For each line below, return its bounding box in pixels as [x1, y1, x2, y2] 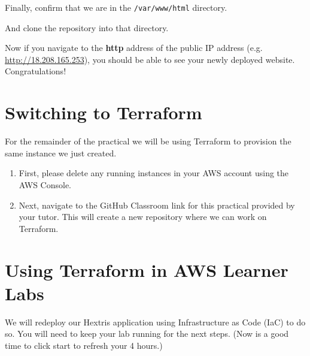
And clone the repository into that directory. [5, 21, 169, 34]
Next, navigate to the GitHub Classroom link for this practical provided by [19, 198, 295, 211]
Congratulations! [5, 65, 66, 77]
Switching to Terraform [5, 100, 202, 125]
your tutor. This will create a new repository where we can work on [19, 210, 267, 223]
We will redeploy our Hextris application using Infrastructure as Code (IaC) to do [5, 315, 306, 328]
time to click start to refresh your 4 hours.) [5, 339, 163, 351]
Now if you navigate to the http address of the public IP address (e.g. [5, 41, 263, 54]
